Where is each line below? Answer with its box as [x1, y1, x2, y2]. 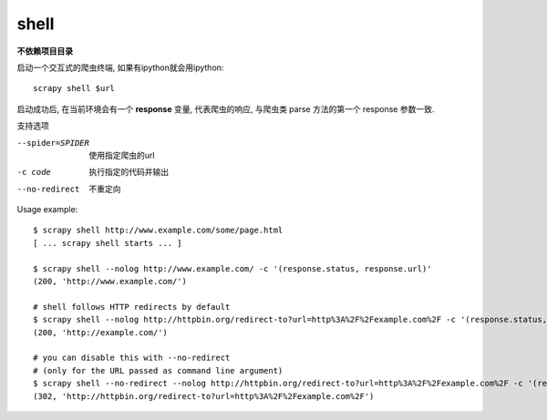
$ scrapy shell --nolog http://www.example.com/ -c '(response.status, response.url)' [33, 263, 432, 273]
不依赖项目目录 [16, 46, 73, 56]
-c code [16, 167, 52, 178]
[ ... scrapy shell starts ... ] [33, 238, 182, 248]
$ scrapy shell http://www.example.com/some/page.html [33, 225, 284, 236]
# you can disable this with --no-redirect [33, 353, 231, 364]
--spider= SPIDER [16, 138, 90, 148]
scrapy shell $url [33, 83, 116, 94]
